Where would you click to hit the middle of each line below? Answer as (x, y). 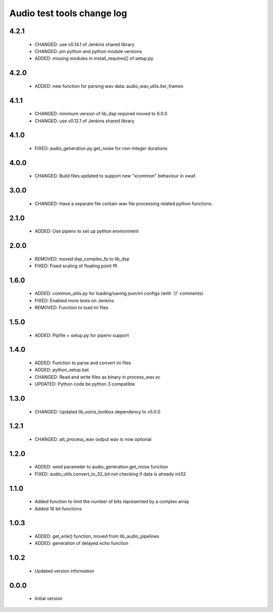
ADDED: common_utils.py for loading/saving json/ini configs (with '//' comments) (119, 294)
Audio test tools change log (68, 13)
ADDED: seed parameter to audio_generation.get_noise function (101, 467)
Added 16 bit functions (58, 508)
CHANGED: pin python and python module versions (88, 51)
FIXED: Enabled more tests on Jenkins (74, 300)
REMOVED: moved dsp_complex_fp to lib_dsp (82, 259)
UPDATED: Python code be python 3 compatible (85, 384)
